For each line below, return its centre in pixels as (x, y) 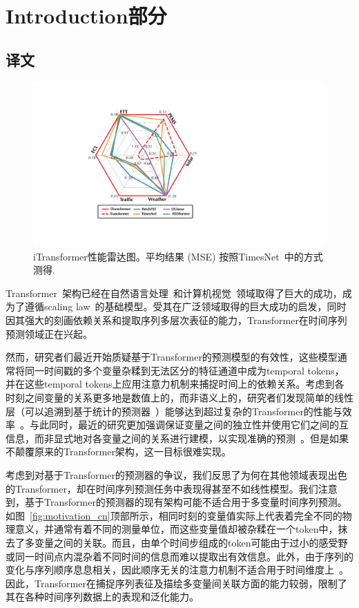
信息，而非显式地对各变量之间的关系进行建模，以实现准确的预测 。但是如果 (177, 438)
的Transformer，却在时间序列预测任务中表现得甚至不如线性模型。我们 (162, 488)
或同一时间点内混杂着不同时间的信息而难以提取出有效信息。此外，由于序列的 (179, 556)
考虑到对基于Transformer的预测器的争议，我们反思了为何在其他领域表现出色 (176, 474)
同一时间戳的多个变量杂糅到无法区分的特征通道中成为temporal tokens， (184, 370)
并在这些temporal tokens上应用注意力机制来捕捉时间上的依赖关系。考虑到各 (175, 384)
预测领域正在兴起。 (49, 333)
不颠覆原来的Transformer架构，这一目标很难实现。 (118, 452)
